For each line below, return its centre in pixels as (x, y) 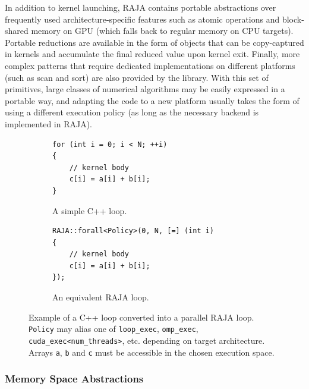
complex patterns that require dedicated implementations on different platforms (150, 65)
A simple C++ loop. (90, 210)
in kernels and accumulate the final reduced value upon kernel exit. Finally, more (152, 54)
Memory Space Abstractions (74, 379)
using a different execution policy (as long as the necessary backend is (132, 112)
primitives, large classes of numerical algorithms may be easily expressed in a (145, 89)
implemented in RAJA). (48, 123)
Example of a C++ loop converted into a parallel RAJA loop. (141, 317)
